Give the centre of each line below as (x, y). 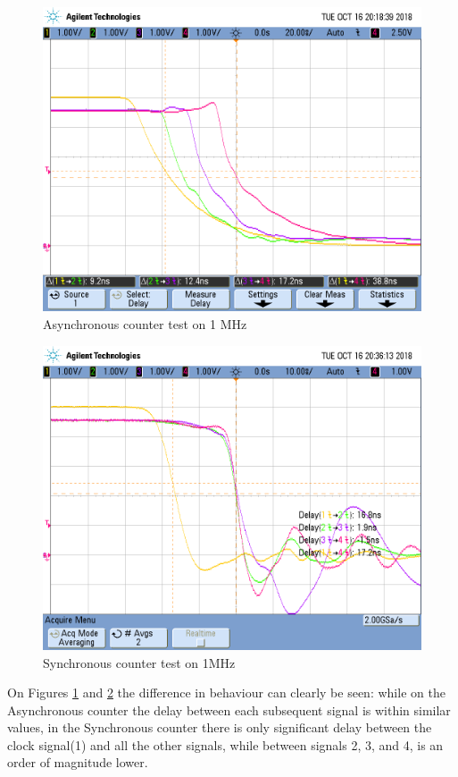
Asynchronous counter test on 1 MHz (145, 323)
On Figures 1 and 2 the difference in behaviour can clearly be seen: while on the (226, 693)
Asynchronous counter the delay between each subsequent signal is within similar (229, 709)
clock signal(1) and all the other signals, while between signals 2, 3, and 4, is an (225, 744)
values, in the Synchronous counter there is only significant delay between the (220, 727)
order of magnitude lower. (78, 762)
